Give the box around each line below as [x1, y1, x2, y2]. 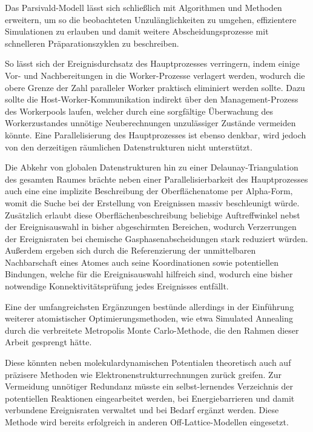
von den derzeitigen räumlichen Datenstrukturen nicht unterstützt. [5, 140, 252, 153]
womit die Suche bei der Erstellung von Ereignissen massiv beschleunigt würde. [5, 196, 300, 209]
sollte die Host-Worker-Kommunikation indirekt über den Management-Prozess [5, 93, 298, 106]
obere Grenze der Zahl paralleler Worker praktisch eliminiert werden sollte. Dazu [5, 81, 305, 93]
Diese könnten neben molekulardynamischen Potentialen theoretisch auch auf [5, 356, 291, 369]
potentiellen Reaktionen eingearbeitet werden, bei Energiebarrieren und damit [5, 391, 295, 404]
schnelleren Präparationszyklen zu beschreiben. [5, 36, 179, 49]
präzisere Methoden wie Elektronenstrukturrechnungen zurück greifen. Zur [5, 368, 282, 380]
